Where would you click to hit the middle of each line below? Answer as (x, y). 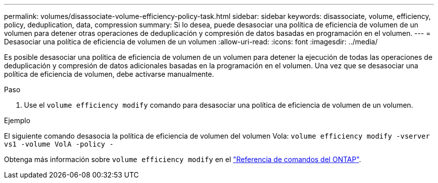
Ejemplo (17, 120)
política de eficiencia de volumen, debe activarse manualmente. (109, 74)
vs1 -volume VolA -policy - (59, 144)
